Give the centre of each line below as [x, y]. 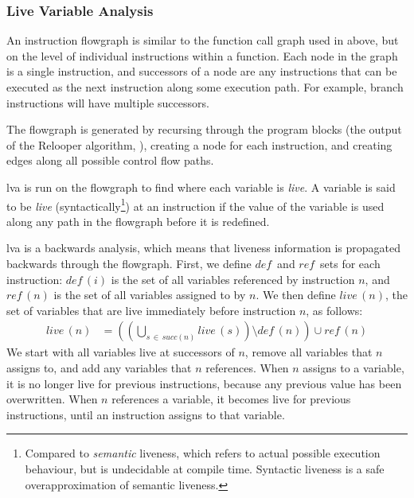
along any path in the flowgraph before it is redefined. [138, 221]
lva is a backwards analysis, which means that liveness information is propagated [203, 248]
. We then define [296, 295]
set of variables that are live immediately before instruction [151, 310]
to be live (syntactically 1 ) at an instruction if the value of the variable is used [195, 204]
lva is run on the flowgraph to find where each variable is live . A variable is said [201, 187]
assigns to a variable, [353, 368]
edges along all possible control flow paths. [110, 160]
